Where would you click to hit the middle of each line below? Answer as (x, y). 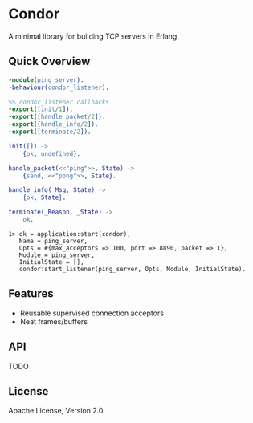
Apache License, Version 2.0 (56, 411)
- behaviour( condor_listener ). (59, 87)
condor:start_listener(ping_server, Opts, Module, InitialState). (133, 269)
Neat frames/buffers (54, 321)
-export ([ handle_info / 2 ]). (53, 124)
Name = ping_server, (53, 241)
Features (31, 294)
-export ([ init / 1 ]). (41, 109)
